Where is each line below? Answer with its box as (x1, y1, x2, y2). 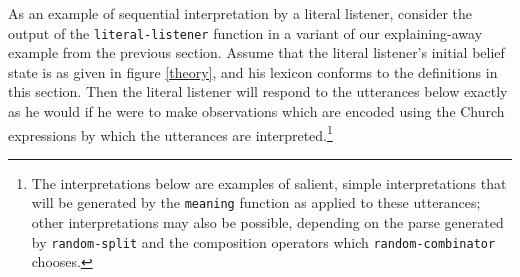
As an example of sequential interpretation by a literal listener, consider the (8, 3, 473, 23)
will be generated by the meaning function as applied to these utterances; (31, 192, 481, 213)
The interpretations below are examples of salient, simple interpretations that (31, 172, 507, 193)
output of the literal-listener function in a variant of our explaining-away (8, 22, 483, 43)
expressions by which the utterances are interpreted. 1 (8, 121, 333, 145)
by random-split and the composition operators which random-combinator (31, 231, 496, 252)
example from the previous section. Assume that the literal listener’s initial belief (8, 42, 505, 63)
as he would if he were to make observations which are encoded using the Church (8, 101, 505, 122)
